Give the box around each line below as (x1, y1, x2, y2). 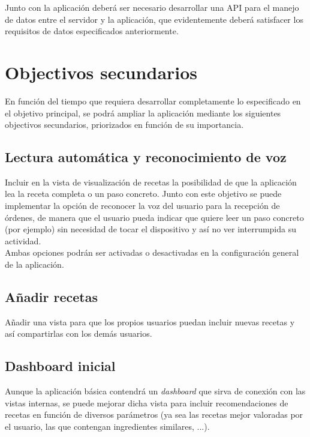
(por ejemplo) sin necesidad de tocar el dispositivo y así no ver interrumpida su (5, 223, 296, 235)
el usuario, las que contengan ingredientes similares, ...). (5, 420, 210, 433)
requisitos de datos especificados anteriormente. (5, 25, 179, 37)
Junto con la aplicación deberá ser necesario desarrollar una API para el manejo (5, 1, 299, 13)
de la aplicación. (5, 258, 64, 271)
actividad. (5, 234, 41, 247)
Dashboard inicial (5, 357, 116, 375)
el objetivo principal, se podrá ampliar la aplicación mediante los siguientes (5, 106, 281, 119)
